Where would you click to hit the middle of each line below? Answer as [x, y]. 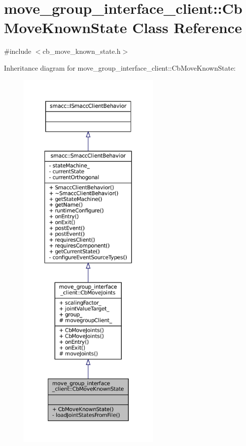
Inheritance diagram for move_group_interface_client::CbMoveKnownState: [120, 67]
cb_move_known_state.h [82, 51]
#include [18, 51]
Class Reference [187, 27]
